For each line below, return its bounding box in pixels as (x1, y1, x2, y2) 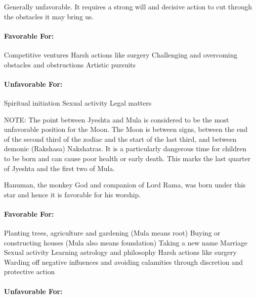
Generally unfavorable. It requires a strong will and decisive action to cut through (4, 1, 252, 11)
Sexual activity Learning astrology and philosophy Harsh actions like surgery (4, 247, 237, 257)
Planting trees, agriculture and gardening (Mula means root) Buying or (4, 228, 220, 238)
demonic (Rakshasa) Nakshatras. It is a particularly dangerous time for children (4, 143, 247, 154)
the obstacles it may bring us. (4, 11, 94, 21)
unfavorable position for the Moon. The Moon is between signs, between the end (4, 124, 248, 134)
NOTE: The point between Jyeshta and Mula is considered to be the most (4, 114, 229, 124)
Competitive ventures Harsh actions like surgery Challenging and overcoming (4, 49, 238, 60)
